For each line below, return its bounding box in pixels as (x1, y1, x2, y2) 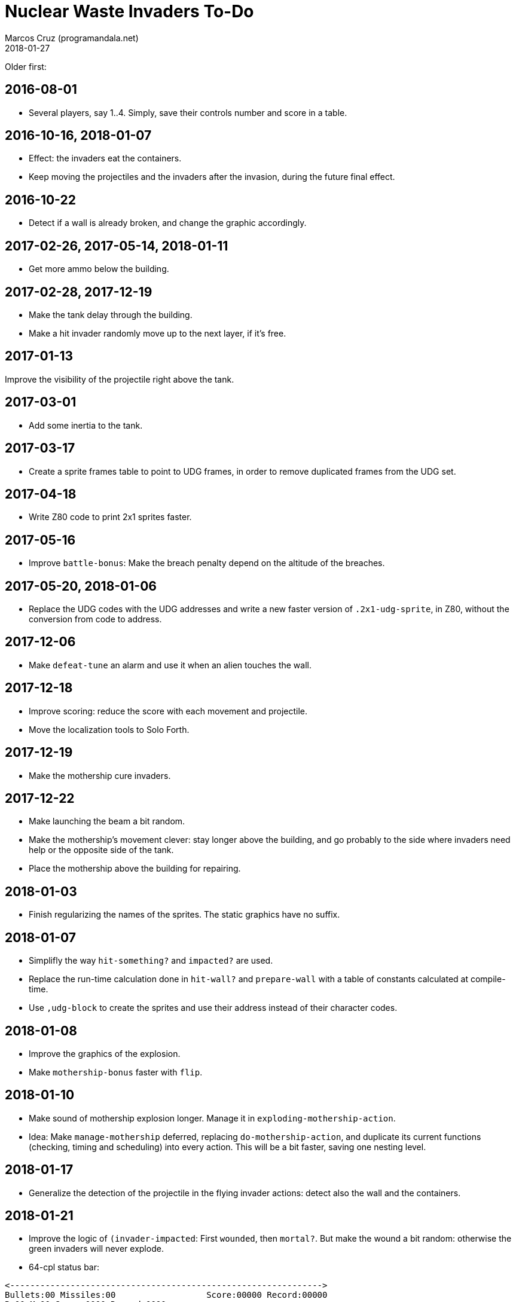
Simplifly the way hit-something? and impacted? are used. (29, 955, 273, 966)
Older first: (5, 61, 47, 72)
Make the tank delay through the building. (29, 309, 193, 320)
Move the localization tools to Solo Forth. (29, 724, 190, 735)
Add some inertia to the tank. (29, 420, 143, 430)
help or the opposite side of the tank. (29, 845, 174, 855)
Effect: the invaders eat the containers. (29, 153, 182, 164)
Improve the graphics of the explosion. (29, 1048, 181, 1059)
